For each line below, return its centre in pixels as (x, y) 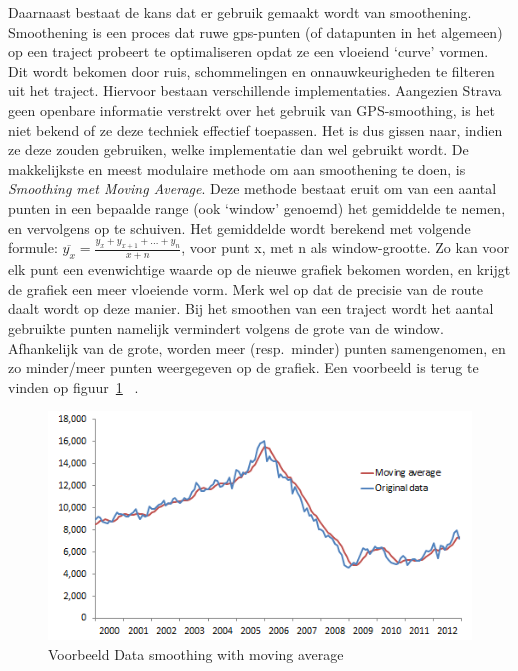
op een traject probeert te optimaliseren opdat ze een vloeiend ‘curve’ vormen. (248, 51)
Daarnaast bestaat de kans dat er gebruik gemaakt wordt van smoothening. (240, 12)
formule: (33, 247)
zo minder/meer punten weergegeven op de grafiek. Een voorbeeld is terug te (243, 367)
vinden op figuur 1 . (73, 386)
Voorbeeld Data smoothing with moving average (196, 653)
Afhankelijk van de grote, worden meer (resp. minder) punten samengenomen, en (257, 347)
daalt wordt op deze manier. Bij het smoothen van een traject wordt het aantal (251, 308)
